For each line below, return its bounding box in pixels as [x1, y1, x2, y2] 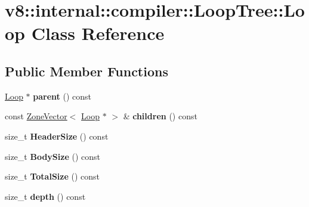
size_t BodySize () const [5, 150, 100, 162]
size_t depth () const [5, 190, 86, 202]
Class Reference [31, 21, 165, 45]
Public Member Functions [5, 61, 168, 80]
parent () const [33, 89, 92, 102]
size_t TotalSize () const [5, 170, 100, 183]
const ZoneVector [5, 110, 67, 122]
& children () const [123, 110, 197, 122]
